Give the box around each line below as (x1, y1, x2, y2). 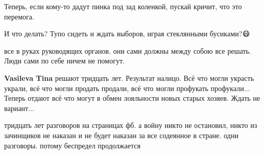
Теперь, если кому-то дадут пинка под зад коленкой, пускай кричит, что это (4, 1, 242, 11)
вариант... (4, 102, 34, 113)
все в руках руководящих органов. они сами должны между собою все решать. (4, 45, 251, 56)
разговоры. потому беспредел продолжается (4, 140, 141, 150)
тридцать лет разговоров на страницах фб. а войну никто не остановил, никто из (4, 120, 257, 130)
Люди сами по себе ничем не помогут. (4, 55, 125, 66)
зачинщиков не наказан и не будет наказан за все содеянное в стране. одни (4, 129, 239, 140)
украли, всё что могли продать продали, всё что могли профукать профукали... (4, 82, 250, 93)
